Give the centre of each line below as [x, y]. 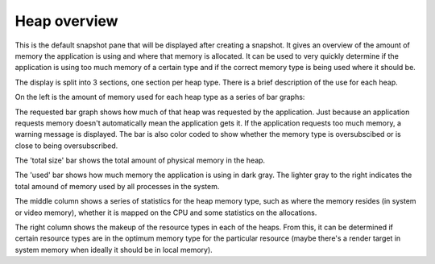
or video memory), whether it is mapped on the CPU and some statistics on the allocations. [166, 212]
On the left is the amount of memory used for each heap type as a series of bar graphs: [160, 97]
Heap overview [66, 21]
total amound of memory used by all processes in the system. [117, 186]
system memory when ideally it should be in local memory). [114, 250]
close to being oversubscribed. [66, 146]
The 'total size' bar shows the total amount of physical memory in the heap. [140, 160]
